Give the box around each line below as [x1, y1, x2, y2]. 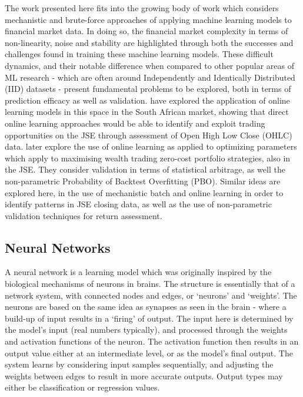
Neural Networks [5, 238, 111, 256]
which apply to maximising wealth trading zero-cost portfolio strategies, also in [5, 151, 291, 164]
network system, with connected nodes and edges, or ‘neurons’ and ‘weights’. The [5, 289, 297, 301]
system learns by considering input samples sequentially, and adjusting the [5, 358, 274, 370]
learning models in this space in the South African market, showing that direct [5, 105, 289, 118]
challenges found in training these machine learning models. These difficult [5, 48, 274, 60]
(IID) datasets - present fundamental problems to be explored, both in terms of [5, 82, 291, 95]
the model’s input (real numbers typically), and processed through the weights [5, 323, 288, 336]
